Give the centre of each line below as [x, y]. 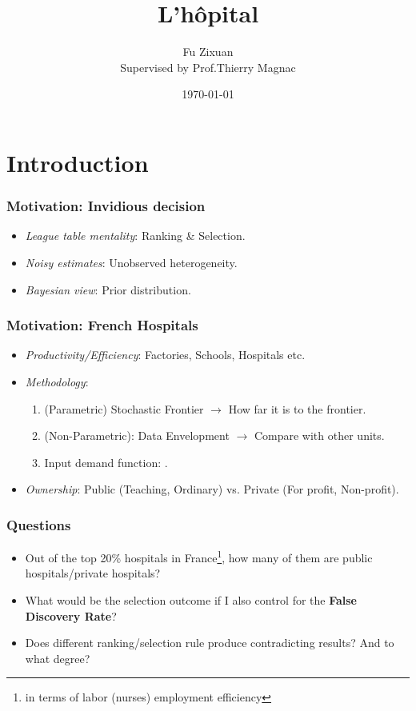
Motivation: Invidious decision [106, 206]
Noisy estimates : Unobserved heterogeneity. [131, 262]
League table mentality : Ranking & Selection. [135, 236]
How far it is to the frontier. [297, 408]
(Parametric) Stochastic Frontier [124, 408]
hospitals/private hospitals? [93, 573]
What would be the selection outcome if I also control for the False [191, 599]
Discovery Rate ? [71, 615]
